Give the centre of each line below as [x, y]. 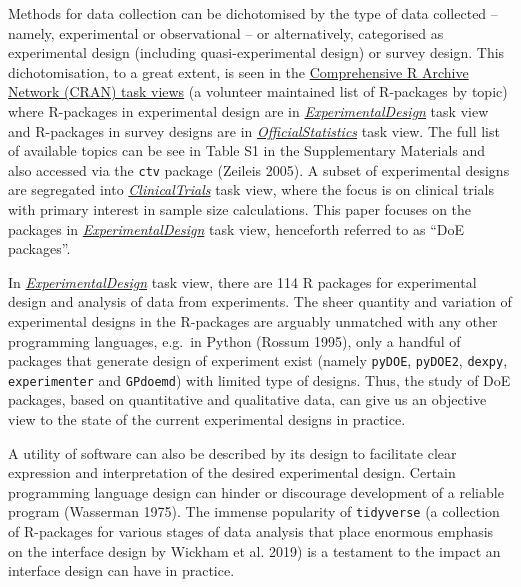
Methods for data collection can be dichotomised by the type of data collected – [253, 13]
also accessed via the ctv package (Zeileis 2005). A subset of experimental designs [259, 169]
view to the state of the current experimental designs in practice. [207, 419]
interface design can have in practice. [121, 570]
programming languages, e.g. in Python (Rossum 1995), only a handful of [234, 340]
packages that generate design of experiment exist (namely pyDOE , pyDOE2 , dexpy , [258, 360]
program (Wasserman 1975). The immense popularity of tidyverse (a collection [254, 511]
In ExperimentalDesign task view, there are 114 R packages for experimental [242, 281]
